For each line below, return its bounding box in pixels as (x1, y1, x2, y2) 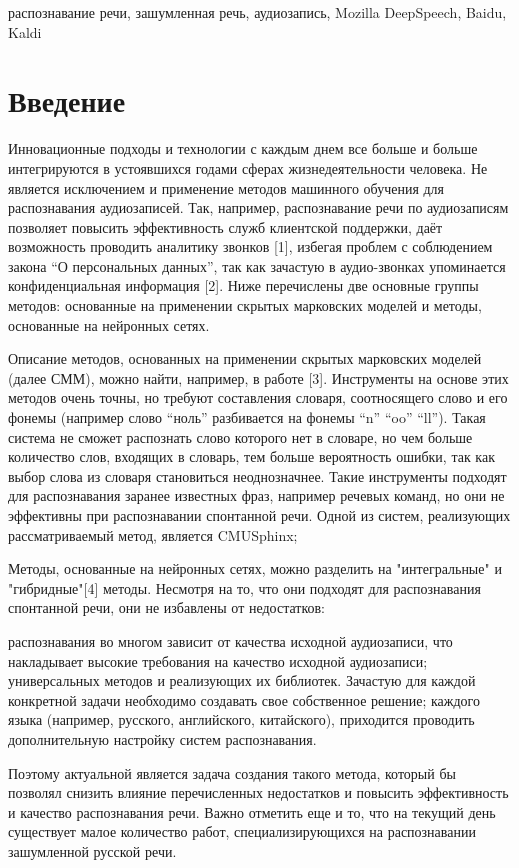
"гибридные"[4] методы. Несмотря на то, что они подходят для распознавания (8, 577, 481, 598)
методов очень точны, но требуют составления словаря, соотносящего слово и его (8, 387, 508, 408)
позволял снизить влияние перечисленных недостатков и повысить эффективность (8, 782, 509, 803)
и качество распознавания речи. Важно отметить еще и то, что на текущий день (8, 801, 496, 822)
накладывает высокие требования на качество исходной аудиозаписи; (8, 650, 428, 671)
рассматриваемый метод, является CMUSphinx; (8, 524, 298, 545)
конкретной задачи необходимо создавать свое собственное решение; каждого (8, 689, 481, 710)
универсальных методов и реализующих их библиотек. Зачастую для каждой (8, 670, 476, 691)
